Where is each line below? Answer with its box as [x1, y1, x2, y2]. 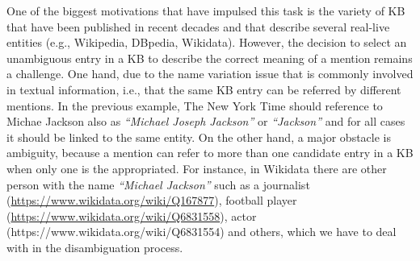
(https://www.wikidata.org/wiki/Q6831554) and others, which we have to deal [6, 223, 397, 240]
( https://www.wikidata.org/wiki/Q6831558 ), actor [6, 207, 257, 224]
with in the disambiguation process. [6, 238, 183, 255]
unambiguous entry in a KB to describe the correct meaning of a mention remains [6, 49, 413, 66]
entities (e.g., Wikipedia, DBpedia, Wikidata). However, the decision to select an [6, 34, 407, 51]
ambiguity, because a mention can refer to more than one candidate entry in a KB [6, 144, 414, 161]
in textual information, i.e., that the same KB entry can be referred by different [6, 81, 401, 97]
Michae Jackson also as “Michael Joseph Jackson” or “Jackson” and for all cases [6, 113, 405, 130]
